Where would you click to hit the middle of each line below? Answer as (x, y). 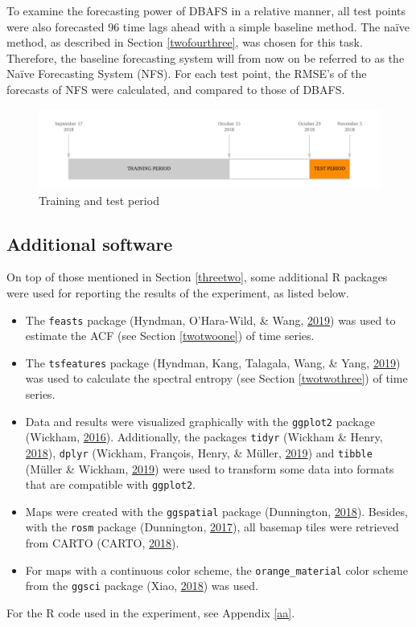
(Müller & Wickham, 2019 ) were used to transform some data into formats (210, 468)
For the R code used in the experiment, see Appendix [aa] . (151, 613)
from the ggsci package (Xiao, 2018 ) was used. (142, 586)
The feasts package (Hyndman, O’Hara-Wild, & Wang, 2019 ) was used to (210, 320)
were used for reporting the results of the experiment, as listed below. (178, 292)
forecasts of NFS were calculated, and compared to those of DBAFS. (176, 89)
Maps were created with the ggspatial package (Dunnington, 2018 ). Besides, (216, 511)
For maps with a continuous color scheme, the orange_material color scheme (216, 570)
